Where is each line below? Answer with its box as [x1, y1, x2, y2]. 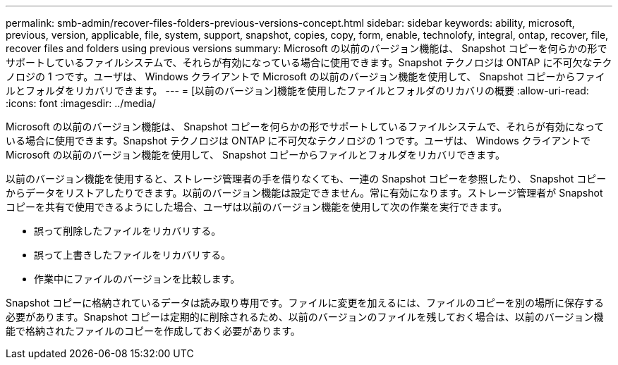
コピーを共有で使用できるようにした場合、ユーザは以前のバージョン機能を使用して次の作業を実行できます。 [6, 201, 508, 213]
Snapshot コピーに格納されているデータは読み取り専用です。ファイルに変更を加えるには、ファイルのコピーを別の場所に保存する [6, 297, 605, 309]
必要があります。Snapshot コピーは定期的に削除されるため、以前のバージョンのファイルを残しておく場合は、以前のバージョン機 [6, 311, 604, 323]
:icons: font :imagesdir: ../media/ [6, 97, 156, 109]
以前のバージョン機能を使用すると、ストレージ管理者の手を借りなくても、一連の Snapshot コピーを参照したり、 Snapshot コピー [6, 173, 607, 185]
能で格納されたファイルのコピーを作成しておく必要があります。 [6, 325, 301, 337]
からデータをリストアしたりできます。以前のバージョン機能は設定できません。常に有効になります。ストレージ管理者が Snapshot [6, 187, 603, 199]
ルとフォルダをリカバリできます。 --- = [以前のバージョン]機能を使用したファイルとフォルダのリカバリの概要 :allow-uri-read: [6, 85, 589, 97]
